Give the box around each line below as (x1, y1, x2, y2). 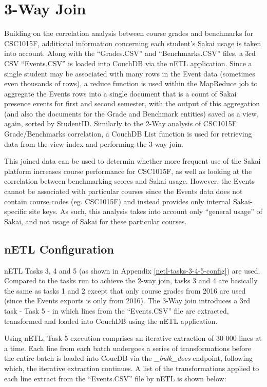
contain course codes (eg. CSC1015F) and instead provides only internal (4, 196, 231, 206)
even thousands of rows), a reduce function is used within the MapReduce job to (4, 78, 258, 89)
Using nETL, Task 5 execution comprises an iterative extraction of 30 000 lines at (4, 333, 262, 343)
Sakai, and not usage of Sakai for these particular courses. (4, 216, 187, 226)
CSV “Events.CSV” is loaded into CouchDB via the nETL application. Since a (4, 57, 252, 68)
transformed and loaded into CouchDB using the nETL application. (4, 315, 218, 326)
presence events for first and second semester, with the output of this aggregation (4, 98, 260, 109)
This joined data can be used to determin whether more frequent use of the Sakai (4, 156, 261, 166)
